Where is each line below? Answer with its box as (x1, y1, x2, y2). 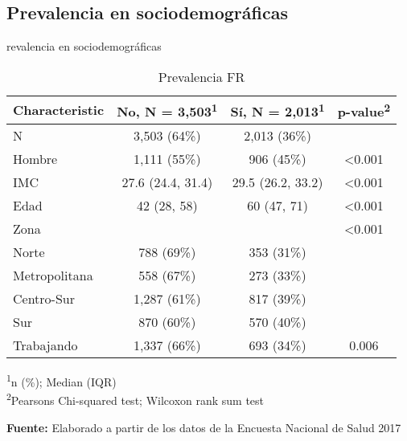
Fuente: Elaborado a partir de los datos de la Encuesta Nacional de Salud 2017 (6, 419, 401, 435)
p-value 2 (337, 99, 391, 121)
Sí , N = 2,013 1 (230, 99, 325, 121)
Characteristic (13, 100, 105, 120)
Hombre (13, 149, 58, 169)
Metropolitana (13, 266, 93, 285)
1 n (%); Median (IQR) (6, 371, 117, 390)
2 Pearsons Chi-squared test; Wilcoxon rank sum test (6, 390, 265, 409)
